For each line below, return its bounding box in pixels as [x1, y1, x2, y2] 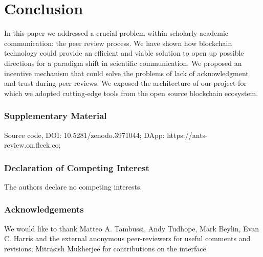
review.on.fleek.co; [4, 139, 61, 150]
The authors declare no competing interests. [4, 181, 142, 192]
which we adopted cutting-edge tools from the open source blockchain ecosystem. [4, 87, 258, 98]
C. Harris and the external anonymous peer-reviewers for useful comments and [4, 233, 251, 244]
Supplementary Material [4, 109, 107, 122]
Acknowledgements [4, 203, 84, 216]
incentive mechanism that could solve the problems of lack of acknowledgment [4, 67, 249, 78]
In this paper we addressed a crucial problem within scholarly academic [4, 28, 228, 38]
